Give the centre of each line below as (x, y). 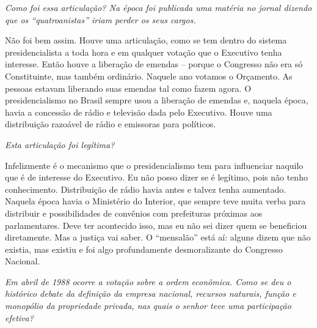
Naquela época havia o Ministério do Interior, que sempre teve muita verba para (155, 201)
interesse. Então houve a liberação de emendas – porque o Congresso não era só (154, 64)
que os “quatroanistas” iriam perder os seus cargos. (100, 19)
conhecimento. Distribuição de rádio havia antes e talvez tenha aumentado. (146, 189)
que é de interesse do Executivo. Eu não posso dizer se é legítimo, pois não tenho (156, 177)
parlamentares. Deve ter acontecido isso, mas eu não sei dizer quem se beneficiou (156, 225)
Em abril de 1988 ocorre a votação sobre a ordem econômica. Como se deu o (148, 281)
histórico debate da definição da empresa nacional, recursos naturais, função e (151, 293)
